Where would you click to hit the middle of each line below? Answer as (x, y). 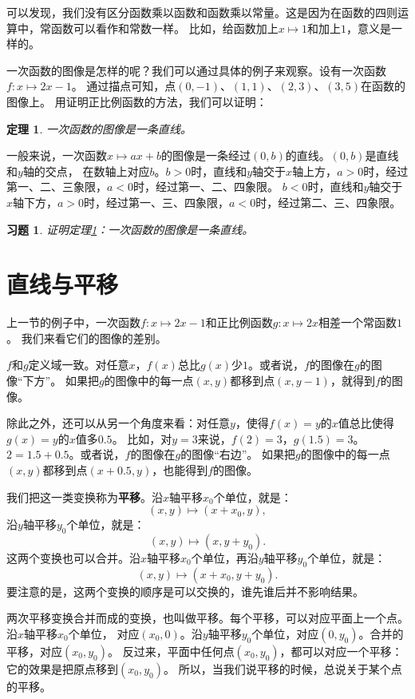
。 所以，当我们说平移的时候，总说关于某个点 (283, 668)
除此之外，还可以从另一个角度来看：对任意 (118, 423)
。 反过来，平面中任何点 (171, 651)
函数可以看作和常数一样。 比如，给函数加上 (164, 28)
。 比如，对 (142, 438)
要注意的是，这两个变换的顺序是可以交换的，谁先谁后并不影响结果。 (185, 591)
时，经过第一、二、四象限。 (206, 187)
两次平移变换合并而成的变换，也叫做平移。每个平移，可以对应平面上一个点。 (207, 618)
